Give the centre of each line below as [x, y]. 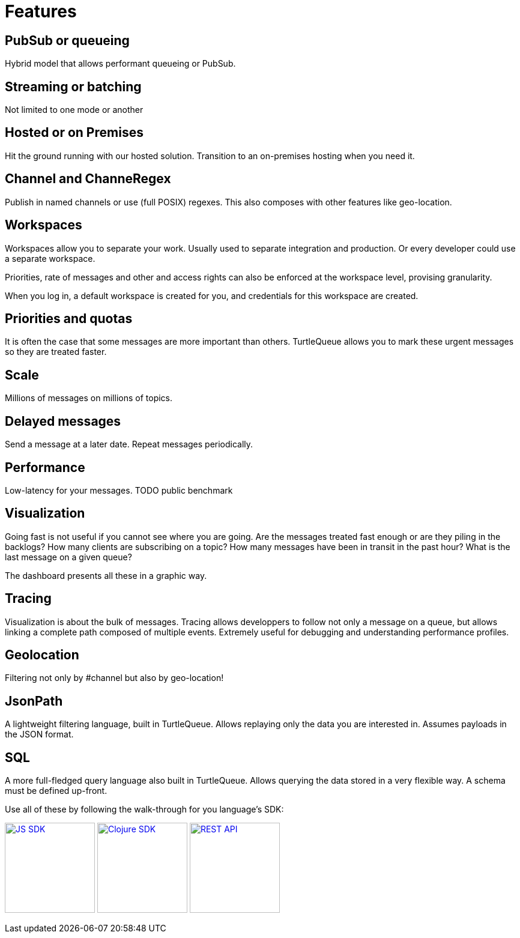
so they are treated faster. [56, 352]
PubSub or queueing [67, 40]
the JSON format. [39, 734]
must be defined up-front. [56, 791]
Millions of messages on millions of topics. [89, 398]
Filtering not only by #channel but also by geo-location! [114, 678]
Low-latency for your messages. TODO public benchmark [119, 490]
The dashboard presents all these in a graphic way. [106, 575]
